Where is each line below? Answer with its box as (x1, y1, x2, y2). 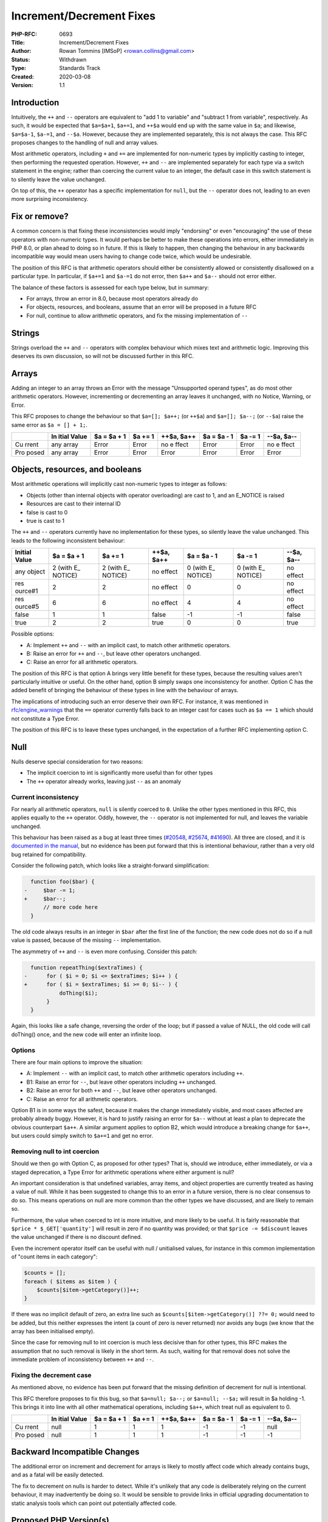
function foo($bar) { (30, 878, 95, 885)
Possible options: (11, 630, 55, 637)
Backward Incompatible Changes (11, 1447, 140, 1457)
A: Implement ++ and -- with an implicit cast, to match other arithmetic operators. (26, 641, 231, 648)
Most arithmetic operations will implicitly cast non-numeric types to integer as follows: (11, 480, 227, 488)
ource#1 (15, 587, 38, 595)
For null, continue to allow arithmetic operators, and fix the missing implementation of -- (26, 312, 248, 319)
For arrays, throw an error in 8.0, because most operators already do (26, 295, 199, 302)
